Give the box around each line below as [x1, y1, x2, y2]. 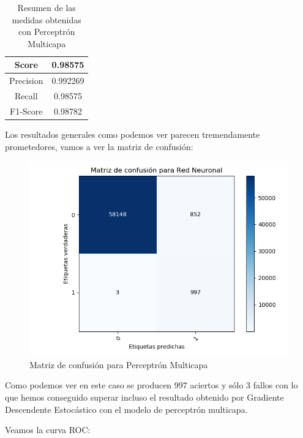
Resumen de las [17, 1, 76, 13]
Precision [9, 74, 43, 87]
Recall [15, 89, 38, 102]
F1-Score [10, 104, 43, 117]
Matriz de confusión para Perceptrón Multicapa [29, 358, 208, 371]
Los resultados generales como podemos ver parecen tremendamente [5, 128, 260, 140]
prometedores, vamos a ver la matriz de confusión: [5, 140, 193, 153]
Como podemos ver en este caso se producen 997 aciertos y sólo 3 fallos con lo [5, 379, 298, 391]
